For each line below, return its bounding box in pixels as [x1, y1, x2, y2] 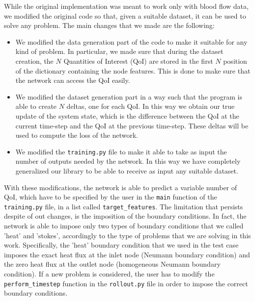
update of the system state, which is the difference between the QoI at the [15, 110, 239, 121]
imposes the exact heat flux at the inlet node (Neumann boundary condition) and [4, 249, 250, 259]
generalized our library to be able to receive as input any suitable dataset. [15, 165, 238, 176]
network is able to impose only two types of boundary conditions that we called [4, 221, 244, 231]
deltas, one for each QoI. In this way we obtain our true [66, 101, 235, 111]
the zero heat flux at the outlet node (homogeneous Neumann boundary [4, 259, 221, 269]
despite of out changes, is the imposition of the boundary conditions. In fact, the [4, 211, 247, 221]
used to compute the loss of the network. [15, 130, 138, 140]
